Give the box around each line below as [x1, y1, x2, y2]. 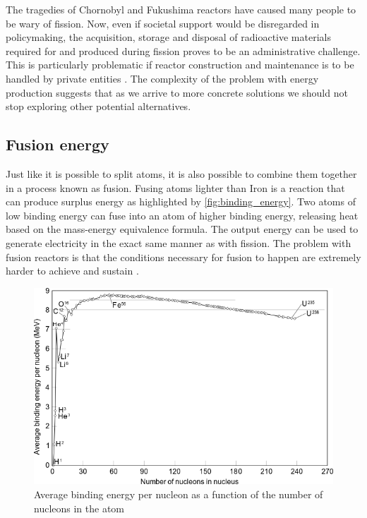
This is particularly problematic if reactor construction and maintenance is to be [6, 57, 354, 72]
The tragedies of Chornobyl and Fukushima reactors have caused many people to [6, 2, 356, 16]
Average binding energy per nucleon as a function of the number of [34, 486, 323, 501]
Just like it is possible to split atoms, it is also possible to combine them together [6, 166, 357, 181]
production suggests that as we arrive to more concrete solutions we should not [6, 85, 348, 100]
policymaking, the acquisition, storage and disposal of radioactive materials [6, 30, 331, 44]
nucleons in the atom [34, 500, 125, 515]
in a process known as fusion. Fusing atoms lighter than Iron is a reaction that [6, 180, 345, 195]
